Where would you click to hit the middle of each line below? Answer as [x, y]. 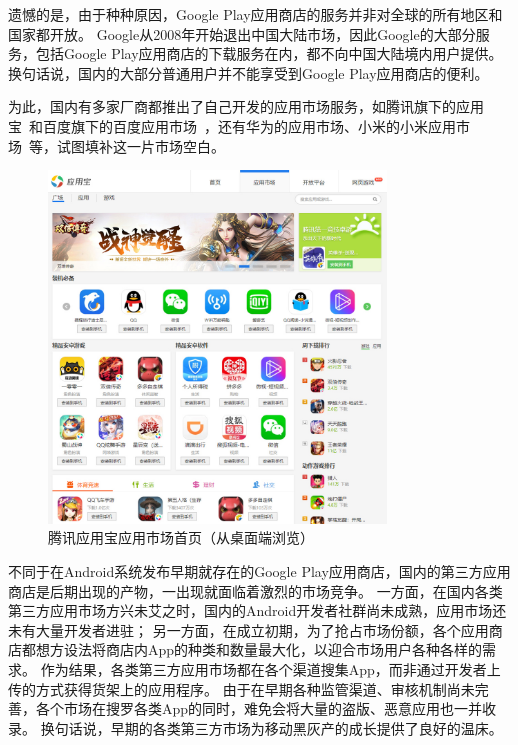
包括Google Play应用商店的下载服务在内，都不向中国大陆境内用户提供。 [269, 53]
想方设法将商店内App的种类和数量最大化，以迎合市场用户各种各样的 [259, 649]
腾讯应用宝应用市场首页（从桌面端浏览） [181, 537]
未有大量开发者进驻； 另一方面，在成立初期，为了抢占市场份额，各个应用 [248, 629]
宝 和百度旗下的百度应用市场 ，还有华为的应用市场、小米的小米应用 [232, 125]
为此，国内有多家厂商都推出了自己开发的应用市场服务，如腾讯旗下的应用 [246, 106]
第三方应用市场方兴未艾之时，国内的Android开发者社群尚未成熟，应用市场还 [257, 610]
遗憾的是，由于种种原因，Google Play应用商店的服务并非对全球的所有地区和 [255, 14]
